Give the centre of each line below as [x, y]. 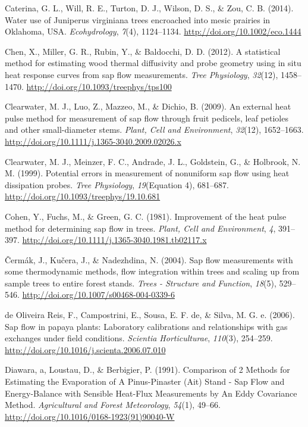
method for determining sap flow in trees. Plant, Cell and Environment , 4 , [140, 228]
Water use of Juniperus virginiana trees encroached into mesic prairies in [138, 19]
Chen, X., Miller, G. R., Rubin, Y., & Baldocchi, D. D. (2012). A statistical [143, 51]
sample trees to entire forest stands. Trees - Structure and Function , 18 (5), [141, 283]
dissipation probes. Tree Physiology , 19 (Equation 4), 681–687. [117, 184]
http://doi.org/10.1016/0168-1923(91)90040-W [90, 416]
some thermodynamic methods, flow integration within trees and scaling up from [152, 271]
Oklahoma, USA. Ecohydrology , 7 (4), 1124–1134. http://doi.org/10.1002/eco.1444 [153, 31]
